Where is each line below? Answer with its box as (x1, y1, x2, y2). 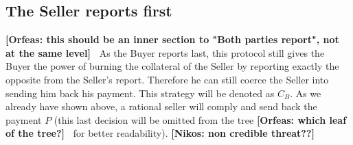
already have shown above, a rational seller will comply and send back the (5, 99, 317, 114)
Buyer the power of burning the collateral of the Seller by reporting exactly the (5, 59, 339, 73)
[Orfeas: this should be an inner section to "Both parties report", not (5, 32, 339, 47)
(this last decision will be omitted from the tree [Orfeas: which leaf (54, 112, 347, 127)
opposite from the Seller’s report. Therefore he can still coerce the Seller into (5, 72, 329, 86)
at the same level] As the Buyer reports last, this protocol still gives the (5, 45, 325, 60)
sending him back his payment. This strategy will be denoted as (5, 85, 275, 100)
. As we (290, 85, 321, 100)
